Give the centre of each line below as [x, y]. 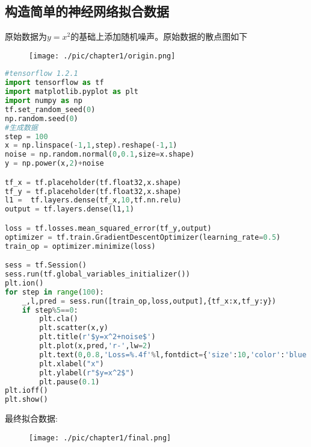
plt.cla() [59, 319]
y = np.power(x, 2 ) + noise [54, 164]
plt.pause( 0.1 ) [69, 382]
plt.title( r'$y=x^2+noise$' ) [97, 337]
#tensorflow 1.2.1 [42, 74]
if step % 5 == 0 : [50, 310]
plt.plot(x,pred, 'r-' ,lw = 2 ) [95, 346]
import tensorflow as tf [54, 83]
